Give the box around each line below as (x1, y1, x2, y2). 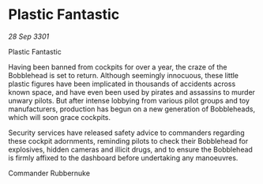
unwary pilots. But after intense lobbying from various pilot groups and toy (8, 96, 250, 105)
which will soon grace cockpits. (8, 112, 111, 122)
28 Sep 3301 (8, 32, 50, 41)
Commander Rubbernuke (8, 168, 91, 178)
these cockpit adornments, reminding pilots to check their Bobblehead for (8, 136, 249, 145)
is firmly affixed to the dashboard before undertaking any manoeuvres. (8, 152, 239, 163)
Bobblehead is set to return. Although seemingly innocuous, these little (8, 70, 239, 80)
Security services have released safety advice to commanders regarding (8, 128, 245, 137)
